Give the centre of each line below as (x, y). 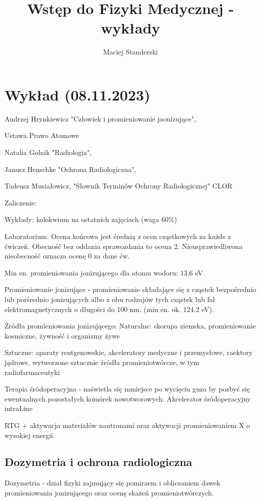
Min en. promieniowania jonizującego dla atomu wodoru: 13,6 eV (104, 272)
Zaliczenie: (20, 202)
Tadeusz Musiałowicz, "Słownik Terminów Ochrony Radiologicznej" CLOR (118, 186)
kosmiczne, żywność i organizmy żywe (62, 335)
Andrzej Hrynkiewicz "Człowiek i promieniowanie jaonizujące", (100, 118)
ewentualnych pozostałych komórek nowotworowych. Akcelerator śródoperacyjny (128, 398)
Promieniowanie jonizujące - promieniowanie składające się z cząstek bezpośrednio (130, 289)
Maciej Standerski (130, 52)
